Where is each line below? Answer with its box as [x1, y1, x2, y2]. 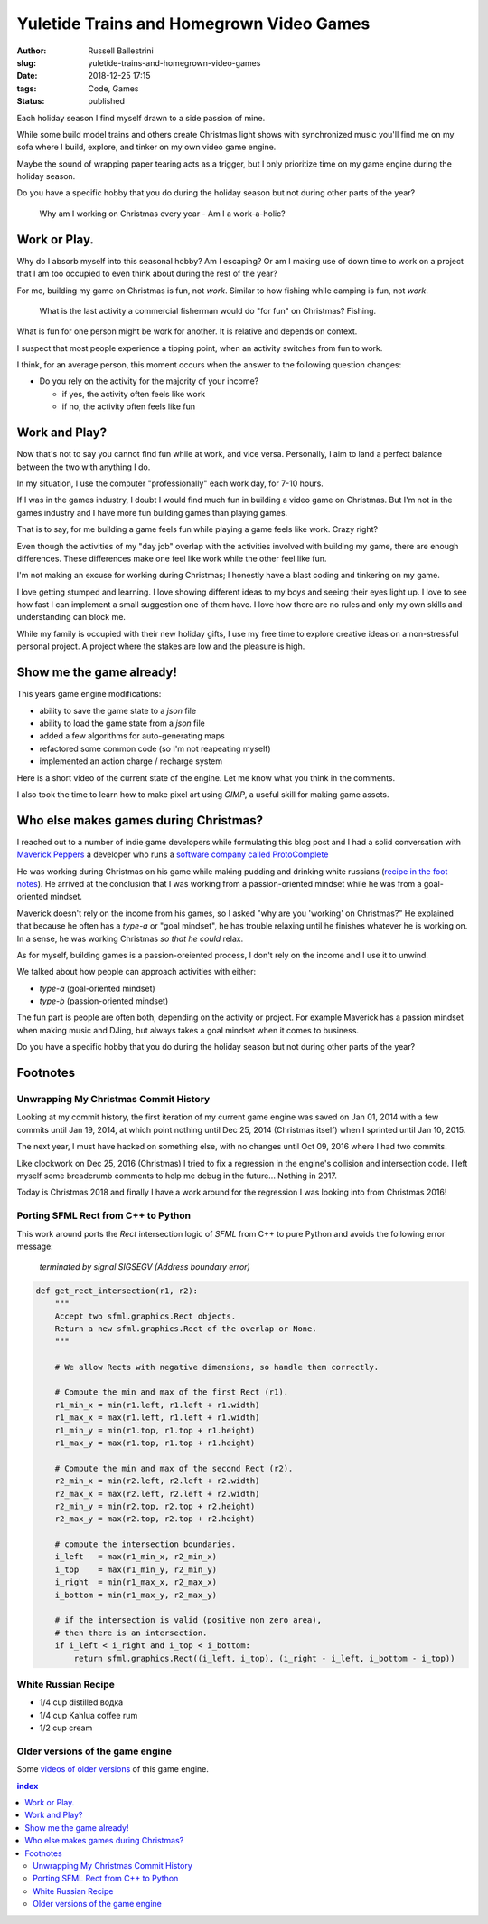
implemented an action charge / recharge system [39, 756, 223, 767]
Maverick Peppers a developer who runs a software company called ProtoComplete [16, 849, 329, 860]
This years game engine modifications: [16, 689, 162, 700]
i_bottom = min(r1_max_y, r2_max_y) [54, 1589, 217, 1600]
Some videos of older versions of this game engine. [16, 1764, 210, 1775]
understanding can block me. [16, 612, 127, 623]
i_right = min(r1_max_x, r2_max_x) [54, 1577, 217, 1587]
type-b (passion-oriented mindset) [39, 995, 169, 1006]
